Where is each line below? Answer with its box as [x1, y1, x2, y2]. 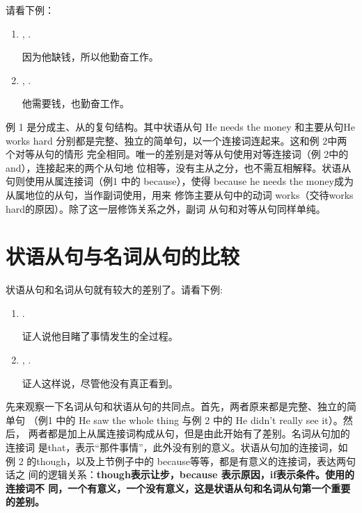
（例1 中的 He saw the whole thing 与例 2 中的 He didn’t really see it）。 [28, 412, 343, 427]
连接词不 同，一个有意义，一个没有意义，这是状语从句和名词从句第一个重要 [6, 480, 351, 495]
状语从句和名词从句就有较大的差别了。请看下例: [6, 282, 223, 297]
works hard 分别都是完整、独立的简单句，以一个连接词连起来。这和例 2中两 [6, 133, 347, 147]
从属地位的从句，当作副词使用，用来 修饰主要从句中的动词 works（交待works [6, 187, 354, 202]
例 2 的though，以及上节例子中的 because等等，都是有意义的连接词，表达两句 [6, 453, 356, 468]
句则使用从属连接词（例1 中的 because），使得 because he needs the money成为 [6, 174, 354, 188]
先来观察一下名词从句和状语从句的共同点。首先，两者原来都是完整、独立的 [6, 399, 347, 414]
